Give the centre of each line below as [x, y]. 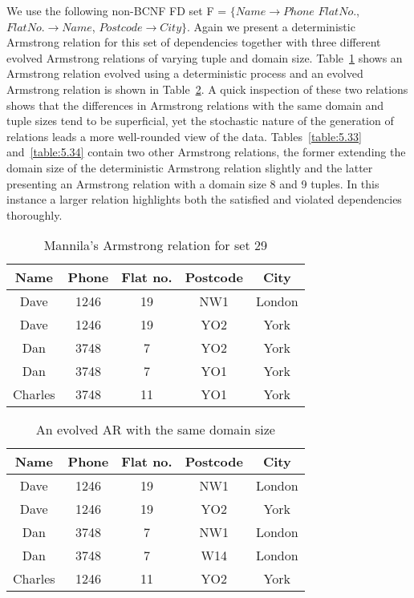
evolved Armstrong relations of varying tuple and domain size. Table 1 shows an [205, 57]
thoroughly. [34, 214]
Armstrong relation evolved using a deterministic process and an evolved [185, 73]
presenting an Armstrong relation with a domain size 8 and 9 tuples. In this [193, 183]
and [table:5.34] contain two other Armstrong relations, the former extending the [206, 152]
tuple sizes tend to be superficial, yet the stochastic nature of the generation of [200, 121]
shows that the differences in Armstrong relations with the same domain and [195, 105]
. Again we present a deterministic [271, 26]
